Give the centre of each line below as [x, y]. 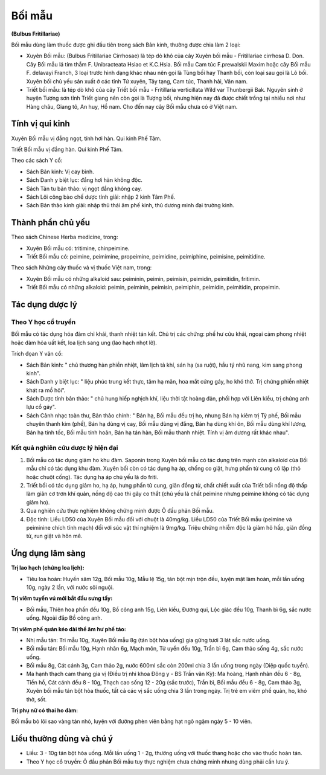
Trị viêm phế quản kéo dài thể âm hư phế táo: [69, 629]
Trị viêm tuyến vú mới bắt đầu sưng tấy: [62, 599]
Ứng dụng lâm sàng [48, 554]
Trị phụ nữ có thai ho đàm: [45, 710]
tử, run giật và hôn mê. [54, 536]
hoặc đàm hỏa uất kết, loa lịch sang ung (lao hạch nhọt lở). [84, 342]
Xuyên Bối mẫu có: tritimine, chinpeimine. [78, 248]
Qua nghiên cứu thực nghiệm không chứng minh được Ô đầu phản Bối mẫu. [120, 511]
